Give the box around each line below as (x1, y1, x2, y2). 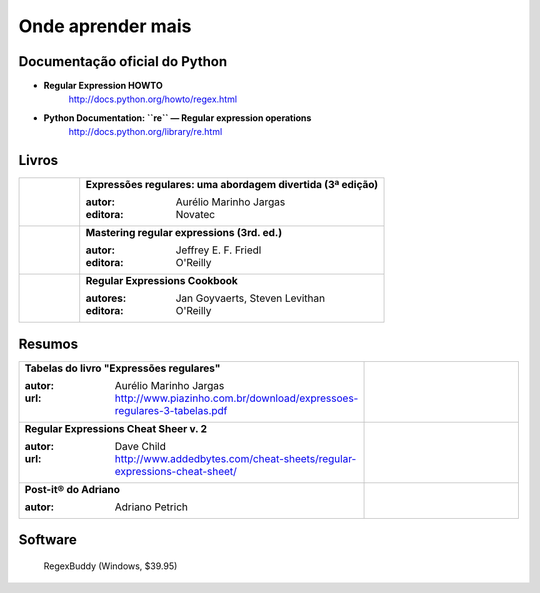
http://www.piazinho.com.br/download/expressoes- (114, 391, 359, 405)
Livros (18, 152, 59, 169)
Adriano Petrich (114, 500, 189, 514)
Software (18, 531, 77, 549)
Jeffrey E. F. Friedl (175, 243, 262, 257)
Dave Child (114, 439, 167, 453)
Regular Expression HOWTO (43, 80, 164, 92)
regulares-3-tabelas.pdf (114, 403, 228, 417)
